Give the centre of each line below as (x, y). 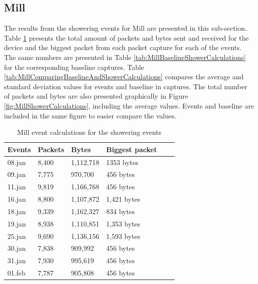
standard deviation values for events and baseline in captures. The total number (126, 86)
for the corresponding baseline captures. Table (74, 67)
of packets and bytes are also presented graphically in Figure (96, 96)
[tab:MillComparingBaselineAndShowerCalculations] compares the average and (124, 77)
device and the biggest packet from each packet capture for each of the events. (123, 47)
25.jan (17, 236)
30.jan (17, 248)
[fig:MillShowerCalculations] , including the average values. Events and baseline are (129, 105)
